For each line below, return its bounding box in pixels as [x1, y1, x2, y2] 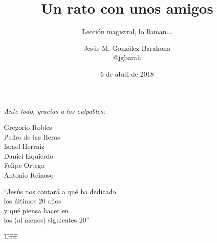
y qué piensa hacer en [4, 205, 69, 215]
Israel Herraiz [4, 141, 44, 151]
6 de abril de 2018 [100, 68, 154, 79]
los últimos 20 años [4, 196, 61, 206]
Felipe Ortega [4, 160, 45, 170]
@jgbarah [113, 52, 141, 62]
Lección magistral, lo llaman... [82, 26, 173, 37]
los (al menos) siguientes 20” [4, 215, 89, 225]
